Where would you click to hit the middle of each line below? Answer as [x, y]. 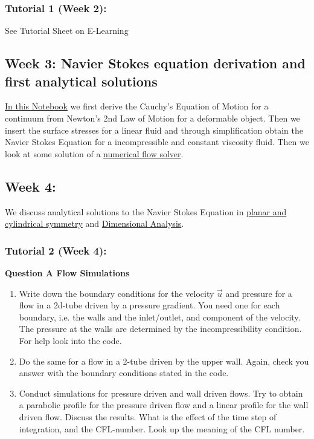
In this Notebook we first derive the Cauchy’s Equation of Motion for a [137, 106]
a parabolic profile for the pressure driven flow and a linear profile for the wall [164, 405]
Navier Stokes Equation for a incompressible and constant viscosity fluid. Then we [157, 142]
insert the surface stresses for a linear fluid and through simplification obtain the [154, 130]
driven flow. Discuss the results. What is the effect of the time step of [148, 416]
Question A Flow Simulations [67, 272]
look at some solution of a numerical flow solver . [94, 153]
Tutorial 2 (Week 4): [56, 250]
